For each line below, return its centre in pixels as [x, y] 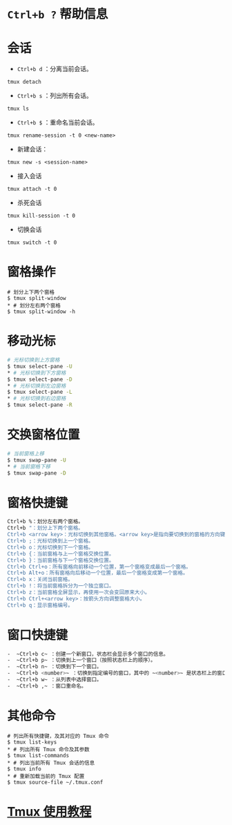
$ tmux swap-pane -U [37, 460]
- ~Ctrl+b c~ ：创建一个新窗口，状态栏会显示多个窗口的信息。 [88, 654]
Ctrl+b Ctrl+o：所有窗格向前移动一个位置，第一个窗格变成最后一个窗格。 [99, 567]
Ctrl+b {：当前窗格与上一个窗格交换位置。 [61, 553]
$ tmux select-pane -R [40, 405]
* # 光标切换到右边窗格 [37, 399]
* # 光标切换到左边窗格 [37, 386]
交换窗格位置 [44, 435]
